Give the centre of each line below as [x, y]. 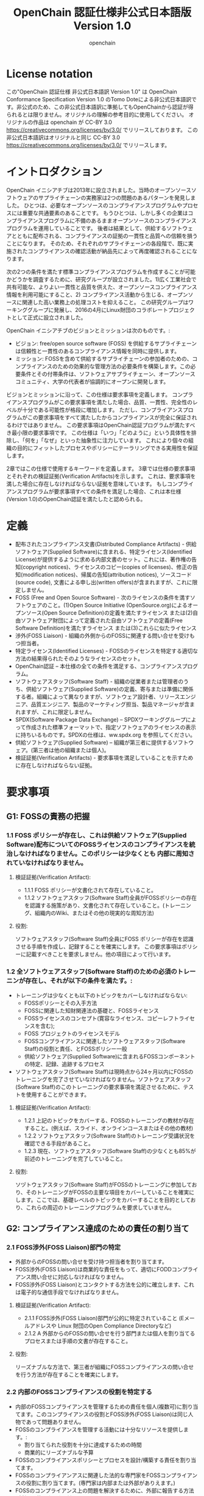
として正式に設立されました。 [49, 317]
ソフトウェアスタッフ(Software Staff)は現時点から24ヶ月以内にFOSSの [104, 1071]
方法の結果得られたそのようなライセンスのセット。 [79, 658]
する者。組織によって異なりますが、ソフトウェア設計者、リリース [97, 696]
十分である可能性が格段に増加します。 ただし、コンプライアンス [103, 410]
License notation [50, 74]
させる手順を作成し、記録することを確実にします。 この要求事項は [98, 947]
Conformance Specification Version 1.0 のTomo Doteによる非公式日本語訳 [99, 99]
